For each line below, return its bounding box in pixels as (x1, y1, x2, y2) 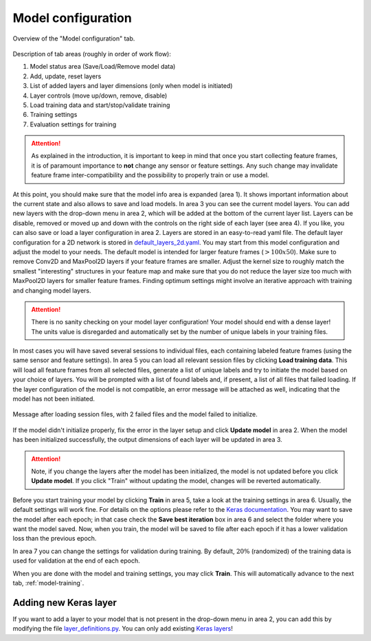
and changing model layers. (12, 286, 92, 295)
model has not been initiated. (12, 395, 95, 403)
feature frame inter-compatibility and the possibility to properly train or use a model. (31, 171, 269, 179)
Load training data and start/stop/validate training (30, 100, 170, 109)
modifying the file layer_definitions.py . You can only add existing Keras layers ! (12, 625, 234, 633)
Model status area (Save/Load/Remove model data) (30, 63, 176, 71)
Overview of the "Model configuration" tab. (12, 34, 135, 43)
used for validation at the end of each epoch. (12, 556, 140, 565)
